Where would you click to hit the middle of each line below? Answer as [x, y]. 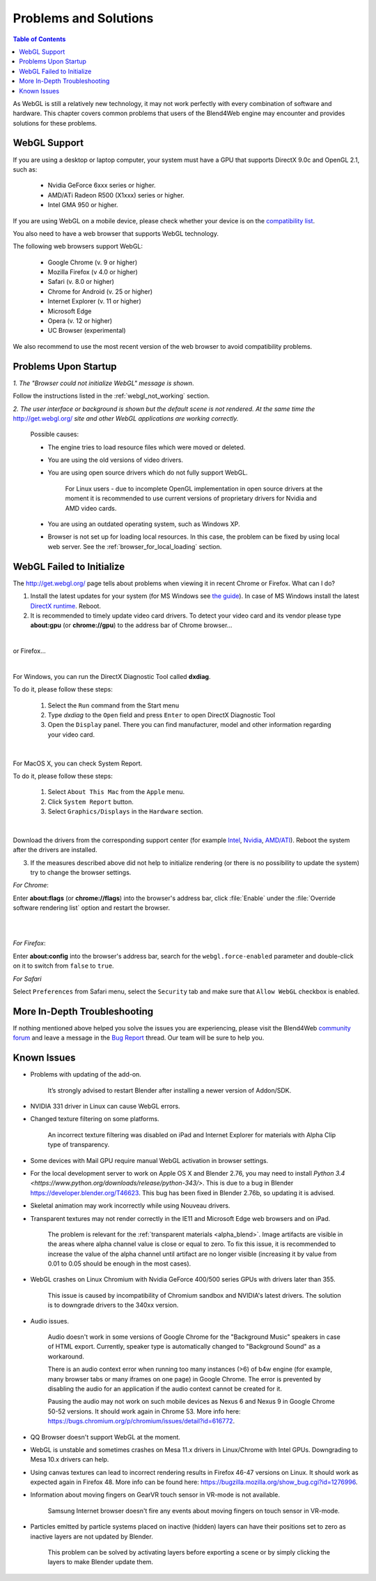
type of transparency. [79, 1145]
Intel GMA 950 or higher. [83, 205]
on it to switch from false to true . [63, 966]
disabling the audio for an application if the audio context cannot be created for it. [165, 1388]
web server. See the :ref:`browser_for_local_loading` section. [135, 546]
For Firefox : [29, 943]
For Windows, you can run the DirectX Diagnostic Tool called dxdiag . [112, 676]
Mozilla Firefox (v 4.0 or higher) [93, 272]
